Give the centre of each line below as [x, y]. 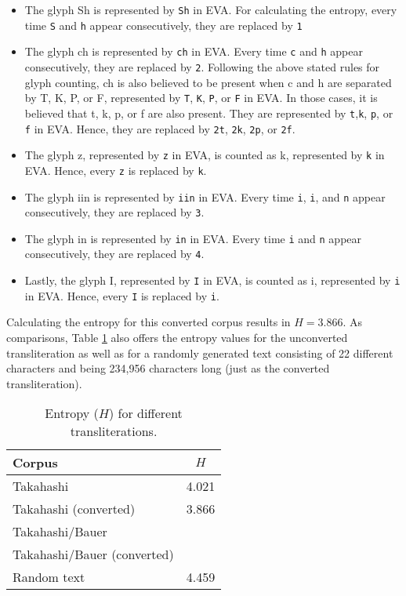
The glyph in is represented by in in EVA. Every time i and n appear [193, 238]
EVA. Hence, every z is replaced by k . [116, 170]
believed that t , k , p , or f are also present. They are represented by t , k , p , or [209, 113]
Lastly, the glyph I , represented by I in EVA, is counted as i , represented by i [212, 280]
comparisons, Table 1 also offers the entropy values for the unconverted [177, 338]
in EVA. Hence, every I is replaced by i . [122, 295]
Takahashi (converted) [74, 509]
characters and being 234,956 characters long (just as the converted [168, 368]
